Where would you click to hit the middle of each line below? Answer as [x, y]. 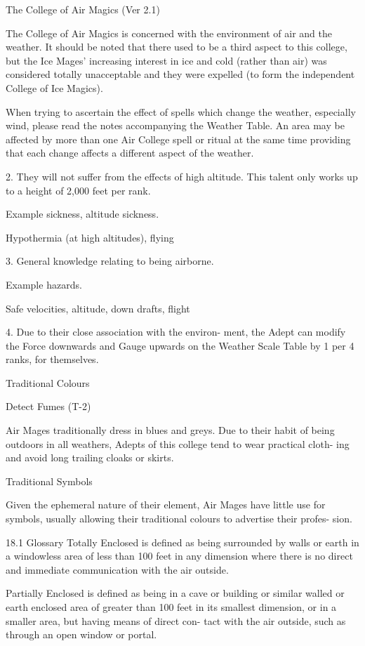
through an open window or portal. [81, 634]
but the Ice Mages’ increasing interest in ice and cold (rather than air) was [166, 60]
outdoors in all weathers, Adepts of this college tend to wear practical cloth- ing [178, 443]
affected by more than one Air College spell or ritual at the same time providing [178, 139]
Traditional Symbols [49, 481]
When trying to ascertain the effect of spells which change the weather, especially [181, 111]
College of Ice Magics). [54, 87]
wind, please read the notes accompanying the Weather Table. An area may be [175, 125]
